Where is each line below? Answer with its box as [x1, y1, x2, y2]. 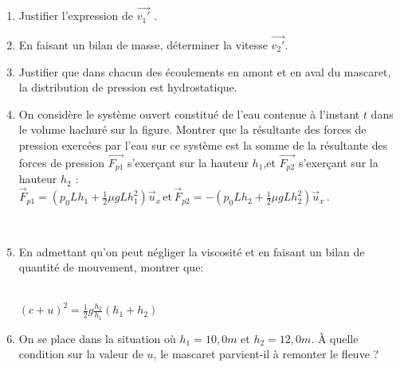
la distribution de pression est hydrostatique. [18, 79, 237, 96]
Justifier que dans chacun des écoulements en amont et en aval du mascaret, [18, 63, 391, 80]
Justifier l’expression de [18, 7, 134, 24]
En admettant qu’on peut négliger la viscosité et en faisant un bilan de [18, 243, 365, 260]
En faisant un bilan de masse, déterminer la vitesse [18, 37, 268, 53]
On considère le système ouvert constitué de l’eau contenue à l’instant [18, 105, 360, 122]
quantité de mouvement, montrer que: [18, 259, 204, 275]
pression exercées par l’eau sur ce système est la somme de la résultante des [18, 137, 388, 153]
